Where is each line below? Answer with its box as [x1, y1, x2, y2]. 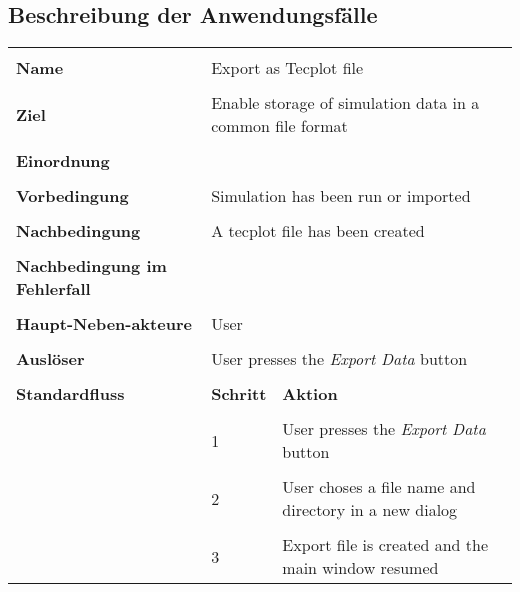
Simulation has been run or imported [211, 184, 471, 208]
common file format [211, 114, 348, 138]
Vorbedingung [16, 184, 129, 208]
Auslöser [16, 347, 85, 371]
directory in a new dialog [282, 498, 458, 522]
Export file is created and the [282, 533, 489, 557]
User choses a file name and [282, 475, 476, 499]
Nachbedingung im [16, 254, 167, 278]
